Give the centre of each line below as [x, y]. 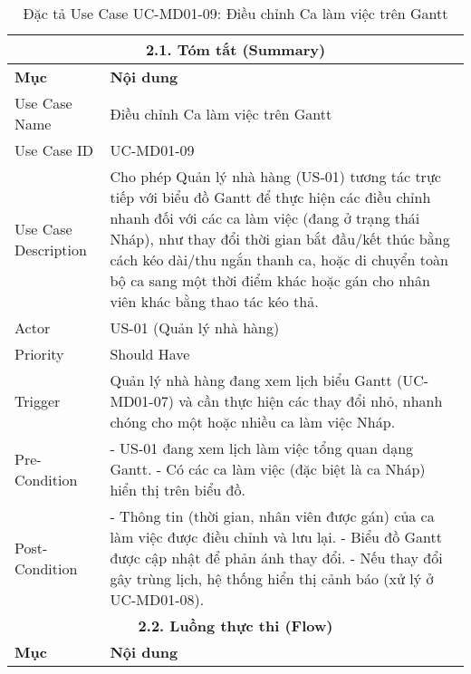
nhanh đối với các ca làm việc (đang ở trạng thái [265, 218]
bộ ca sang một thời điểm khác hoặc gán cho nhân [270, 280]
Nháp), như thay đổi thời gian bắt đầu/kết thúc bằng [280, 239]
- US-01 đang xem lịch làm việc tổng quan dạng [262, 448]
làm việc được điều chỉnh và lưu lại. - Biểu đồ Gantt [276, 537]
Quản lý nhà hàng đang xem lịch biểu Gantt [251, 380]
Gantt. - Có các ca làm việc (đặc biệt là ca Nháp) [268, 469]
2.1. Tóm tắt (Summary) [235, 49]
